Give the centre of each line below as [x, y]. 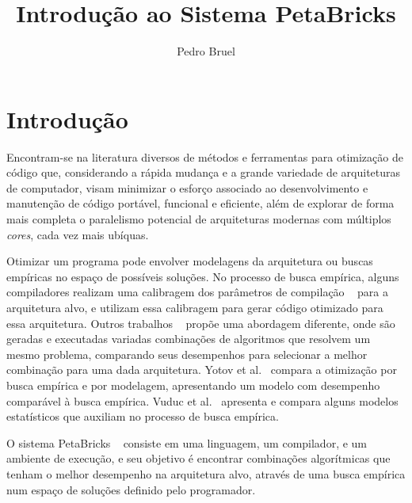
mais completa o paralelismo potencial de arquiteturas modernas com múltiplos [199, 219]
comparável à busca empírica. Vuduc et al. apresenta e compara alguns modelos [202, 400]
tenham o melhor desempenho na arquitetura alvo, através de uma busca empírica [206, 473]
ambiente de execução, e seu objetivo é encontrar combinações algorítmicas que [198, 458]
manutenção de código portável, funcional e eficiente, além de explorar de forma [200, 203]
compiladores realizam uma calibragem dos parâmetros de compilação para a [197, 292]
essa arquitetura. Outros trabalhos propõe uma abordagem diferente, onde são [201, 323]
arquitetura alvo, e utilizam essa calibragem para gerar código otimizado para [195, 307]
